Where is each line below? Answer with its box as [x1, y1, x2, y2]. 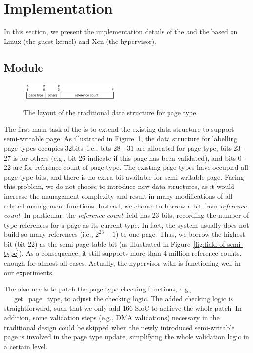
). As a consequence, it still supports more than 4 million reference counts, [19, 248, 242, 258]
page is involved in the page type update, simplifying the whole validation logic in [4, 332, 249, 342]
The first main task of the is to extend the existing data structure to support [4, 124, 234, 134]
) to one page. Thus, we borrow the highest [115, 229, 245, 239]
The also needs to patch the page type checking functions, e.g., [4, 284, 192, 294]
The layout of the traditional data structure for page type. [23, 107, 198, 118]
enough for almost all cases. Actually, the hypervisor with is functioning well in [4, 258, 241, 268]
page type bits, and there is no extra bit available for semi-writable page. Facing [4, 171, 244, 182]
